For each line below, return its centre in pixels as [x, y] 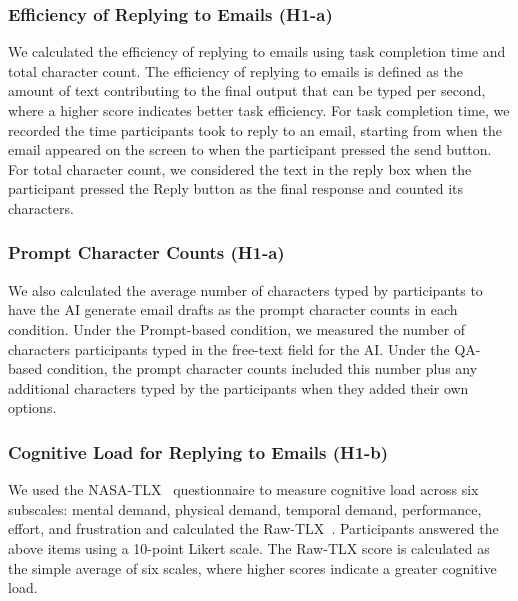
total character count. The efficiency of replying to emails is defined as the [235, 70]
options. [32, 407]
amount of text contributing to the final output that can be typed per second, [247, 90]
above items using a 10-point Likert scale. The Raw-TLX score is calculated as [249, 547]
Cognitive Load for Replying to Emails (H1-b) [198, 451]
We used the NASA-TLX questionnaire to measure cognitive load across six [243, 489]
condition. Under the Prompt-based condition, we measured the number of [237, 328]
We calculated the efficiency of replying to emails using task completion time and [257, 51]
